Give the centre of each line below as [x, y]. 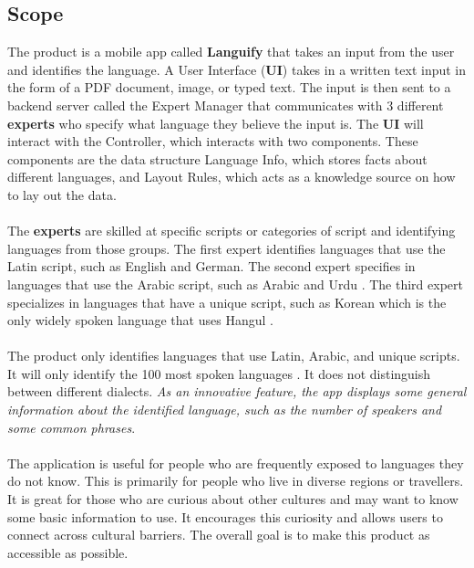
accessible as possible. [68, 552]
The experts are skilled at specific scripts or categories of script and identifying [232, 231]
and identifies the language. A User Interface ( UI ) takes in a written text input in [237, 69]
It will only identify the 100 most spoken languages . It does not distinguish [219, 373]
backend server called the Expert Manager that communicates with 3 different [226, 105]
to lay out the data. [62, 194]
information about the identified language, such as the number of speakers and [225, 410]
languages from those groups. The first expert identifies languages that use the [227, 248]
